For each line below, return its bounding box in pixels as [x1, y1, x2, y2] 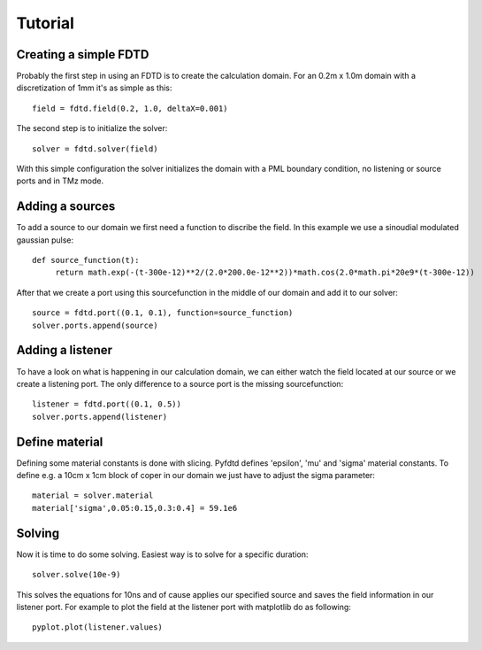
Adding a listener [16, 343, 113, 358]
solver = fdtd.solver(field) [32, 143, 158, 154]
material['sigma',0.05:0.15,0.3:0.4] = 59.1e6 [32, 503, 238, 513]
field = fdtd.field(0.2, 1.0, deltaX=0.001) [32, 103, 229, 113]
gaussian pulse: [16, 235, 74, 245]
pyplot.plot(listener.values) [32, 623, 164, 632]
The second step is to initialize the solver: [16, 123, 168, 134]
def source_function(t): [32, 255, 140, 266]
